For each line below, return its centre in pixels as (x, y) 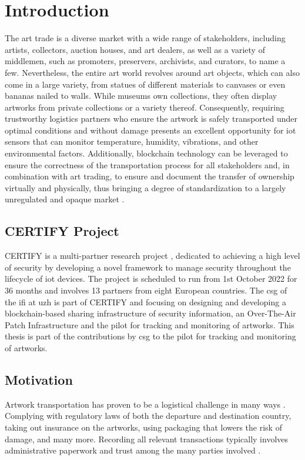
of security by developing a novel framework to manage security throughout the (148, 267)
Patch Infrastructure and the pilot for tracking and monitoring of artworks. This (150, 324)
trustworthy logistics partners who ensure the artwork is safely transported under (151, 119)
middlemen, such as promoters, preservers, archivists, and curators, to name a (145, 61)
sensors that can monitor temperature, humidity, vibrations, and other (132, 141)
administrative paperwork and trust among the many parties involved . (133, 450)
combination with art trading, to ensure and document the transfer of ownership (150, 176)
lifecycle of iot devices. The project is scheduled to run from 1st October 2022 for (151, 279)
